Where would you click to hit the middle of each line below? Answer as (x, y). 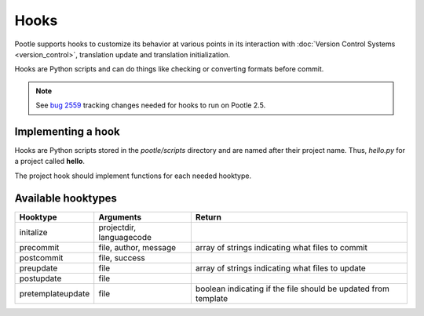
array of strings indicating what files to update (281, 268)
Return (208, 217)
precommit (39, 247)
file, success (122, 257)
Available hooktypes (66, 198)
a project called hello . (50, 162)
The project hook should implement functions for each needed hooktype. (133, 176)
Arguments (120, 217)
